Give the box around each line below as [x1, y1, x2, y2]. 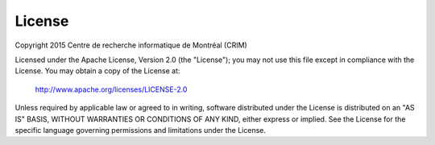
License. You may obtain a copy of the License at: [14, 66, 180, 76]
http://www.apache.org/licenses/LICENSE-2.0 [35, 85, 188, 94]
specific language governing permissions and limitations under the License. [14, 125, 266, 135]
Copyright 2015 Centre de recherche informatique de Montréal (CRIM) [14, 40, 247, 50]
